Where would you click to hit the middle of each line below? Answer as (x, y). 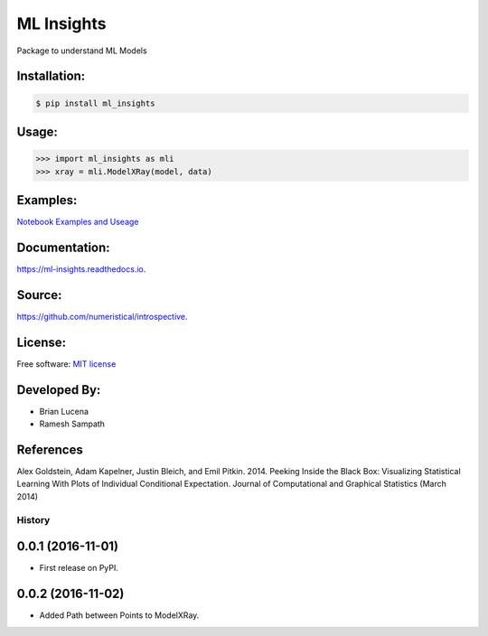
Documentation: (63, 247)
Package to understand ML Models (82, 51)
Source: (39, 295)
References (50, 449)
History (33, 519)
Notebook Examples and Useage (78, 222)
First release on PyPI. (79, 568)
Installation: (51, 76)
